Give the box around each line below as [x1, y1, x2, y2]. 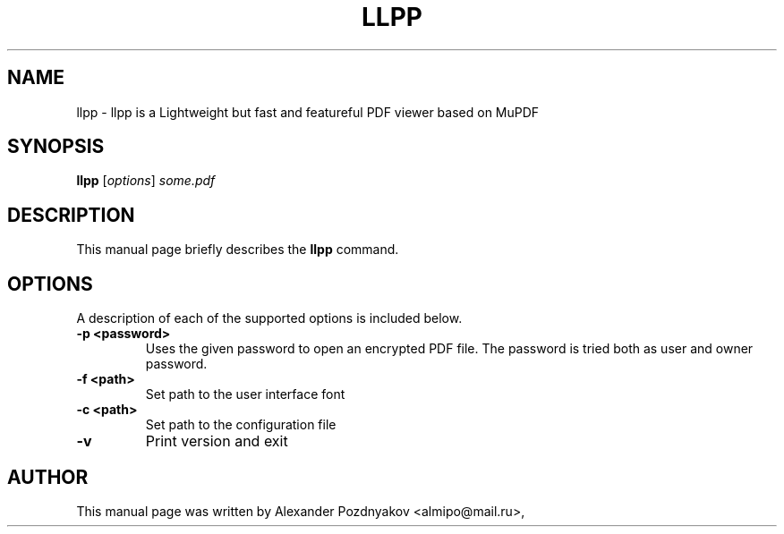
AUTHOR [7, 465, 89, 488]
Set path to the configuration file [145, 417, 337, 433]
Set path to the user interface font [145, 386, 345, 403]
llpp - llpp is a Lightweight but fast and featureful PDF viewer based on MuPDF [76, 104, 540, 120]
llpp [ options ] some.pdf [76, 173, 216, 189]
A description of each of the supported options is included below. [76, 310, 463, 326]
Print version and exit [145, 432, 288, 451]
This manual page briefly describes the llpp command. [76, 242, 399, 258]
